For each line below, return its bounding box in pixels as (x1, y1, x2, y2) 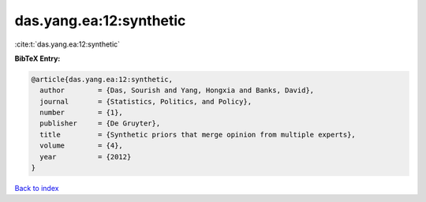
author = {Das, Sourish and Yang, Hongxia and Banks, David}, (39, 86, 315, 95)
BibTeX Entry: (14, 54, 61, 63)
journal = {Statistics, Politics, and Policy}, (39, 97, 252, 106)
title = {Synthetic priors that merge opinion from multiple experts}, (39, 130, 357, 139)
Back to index (14, 184, 59, 193)
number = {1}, (39, 108, 124, 118)
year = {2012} (39, 152, 132, 161)
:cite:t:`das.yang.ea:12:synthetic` (14, 39, 121, 49)
